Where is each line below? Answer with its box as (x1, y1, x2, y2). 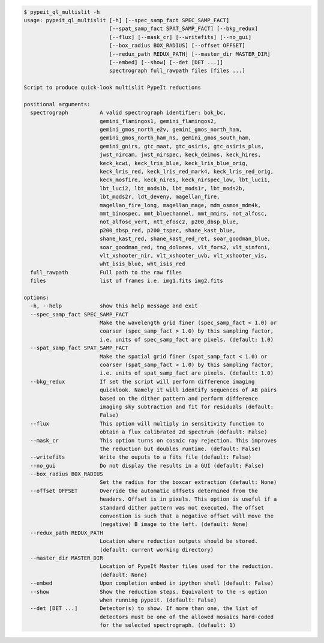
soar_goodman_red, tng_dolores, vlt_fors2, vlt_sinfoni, (99, 244, 271, 250)
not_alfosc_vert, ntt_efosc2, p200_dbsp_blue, (99, 219, 239, 225)
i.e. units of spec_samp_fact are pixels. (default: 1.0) (99, 336, 274, 343)
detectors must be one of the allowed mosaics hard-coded (99, 613, 274, 620)
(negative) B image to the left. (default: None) (99, 521, 249, 528)
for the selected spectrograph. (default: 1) (99, 622, 236, 629)
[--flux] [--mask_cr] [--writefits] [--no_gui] (109, 34, 252, 40)
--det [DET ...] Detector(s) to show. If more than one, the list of (30, 605, 258, 612)
